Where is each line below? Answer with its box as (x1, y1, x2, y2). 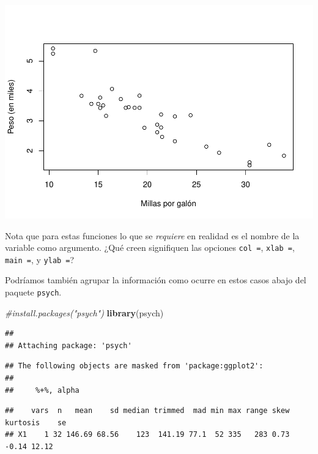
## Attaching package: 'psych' (5, 341, 132, 350)
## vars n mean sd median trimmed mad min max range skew (5, 406, 290, 415)
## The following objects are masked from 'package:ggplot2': (5, 362, 264, 371)
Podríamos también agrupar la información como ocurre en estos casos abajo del (5, 274, 306, 286)
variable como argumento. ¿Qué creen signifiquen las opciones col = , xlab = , (5, 241, 295, 254)
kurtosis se (5, 418, 67, 427)
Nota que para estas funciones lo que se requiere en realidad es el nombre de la (5, 229, 300, 242)
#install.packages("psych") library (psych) (5, 306, 164, 319)
